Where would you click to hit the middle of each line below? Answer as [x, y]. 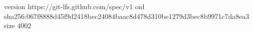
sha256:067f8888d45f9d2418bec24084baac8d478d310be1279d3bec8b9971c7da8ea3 [127, 16]
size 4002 [18, 25]
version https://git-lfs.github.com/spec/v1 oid [74, 6]
